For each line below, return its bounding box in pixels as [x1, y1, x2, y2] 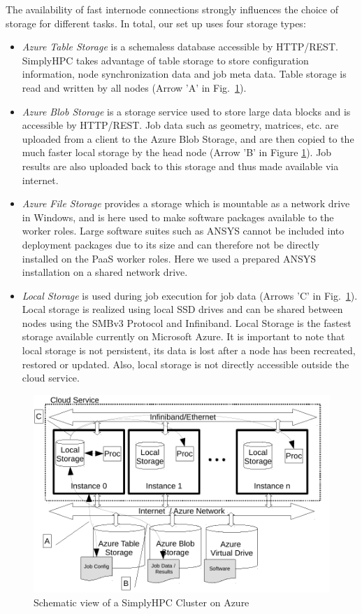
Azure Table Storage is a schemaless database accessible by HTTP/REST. [22, 39, 338, 54]
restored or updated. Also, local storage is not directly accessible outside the [22, 356, 349, 371]
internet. [22, 172, 59, 187]
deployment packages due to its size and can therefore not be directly [22, 237, 319, 251]
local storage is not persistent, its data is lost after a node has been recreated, [22, 343, 356, 358]
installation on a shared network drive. [22, 265, 188, 279]
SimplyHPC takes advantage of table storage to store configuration [22, 53, 309, 67]
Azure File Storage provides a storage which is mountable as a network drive [22, 196, 350, 211]
